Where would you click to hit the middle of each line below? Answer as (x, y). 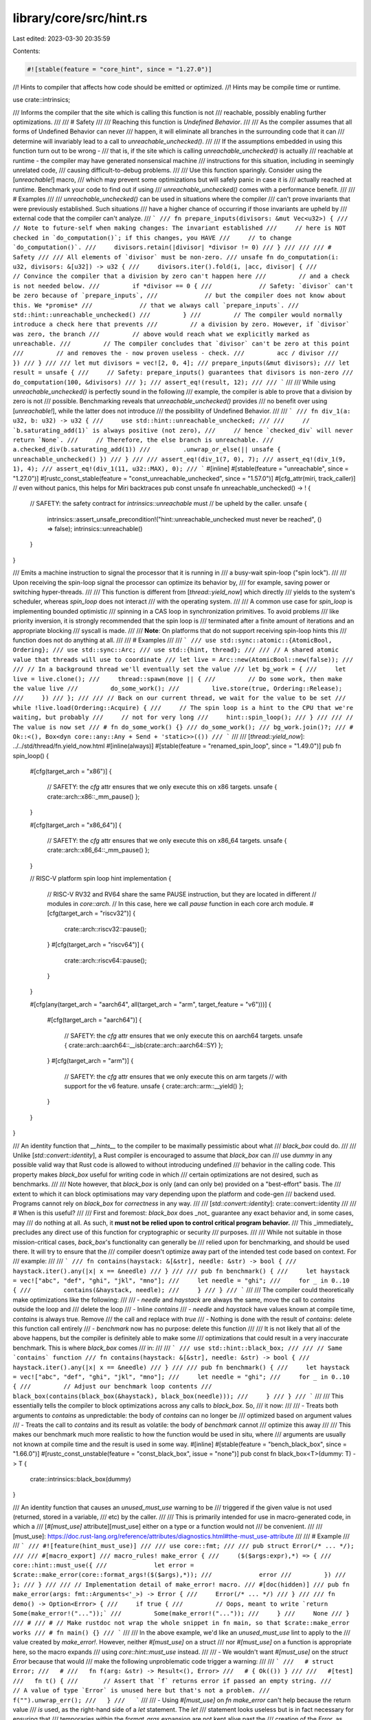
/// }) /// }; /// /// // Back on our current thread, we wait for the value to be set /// (179, 698)
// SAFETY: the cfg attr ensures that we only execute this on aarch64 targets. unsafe (183, 1035)
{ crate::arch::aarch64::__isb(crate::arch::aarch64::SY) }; (144, 1045)
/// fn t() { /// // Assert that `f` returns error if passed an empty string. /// (172, 1681)
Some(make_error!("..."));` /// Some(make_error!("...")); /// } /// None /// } (181, 1613)
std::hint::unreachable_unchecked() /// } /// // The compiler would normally (178, 314)
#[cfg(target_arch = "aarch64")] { (94, 1020)
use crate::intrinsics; (42, 100)
